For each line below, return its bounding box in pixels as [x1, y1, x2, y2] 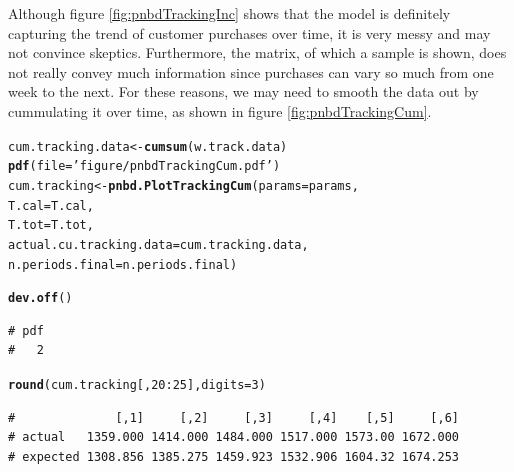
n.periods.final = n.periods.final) [8, 257, 238, 272]
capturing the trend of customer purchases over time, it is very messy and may [8, 22, 491, 43]
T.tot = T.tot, [8, 218, 94, 233]
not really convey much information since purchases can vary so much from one [8, 61, 494, 82]
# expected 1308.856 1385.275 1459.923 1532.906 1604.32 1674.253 [8, 449, 460, 464]
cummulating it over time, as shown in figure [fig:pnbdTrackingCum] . [8, 100, 432, 121]
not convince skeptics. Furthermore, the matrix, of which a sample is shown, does [8, 42, 507, 63]
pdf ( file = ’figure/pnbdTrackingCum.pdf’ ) [8, 159, 281, 174]
